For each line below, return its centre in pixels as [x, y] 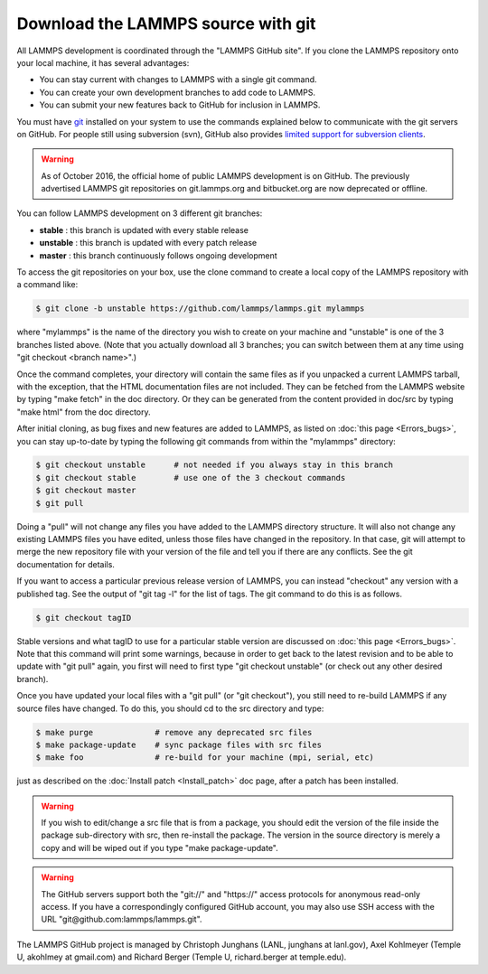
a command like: [47, 285]
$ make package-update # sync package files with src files [179, 745]
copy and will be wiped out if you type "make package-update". [160, 848]
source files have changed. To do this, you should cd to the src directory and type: [170, 708]
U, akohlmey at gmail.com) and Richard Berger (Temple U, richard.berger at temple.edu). [182, 957]
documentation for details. [66, 564]
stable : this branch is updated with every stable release [144, 229]
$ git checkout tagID [84, 618]
